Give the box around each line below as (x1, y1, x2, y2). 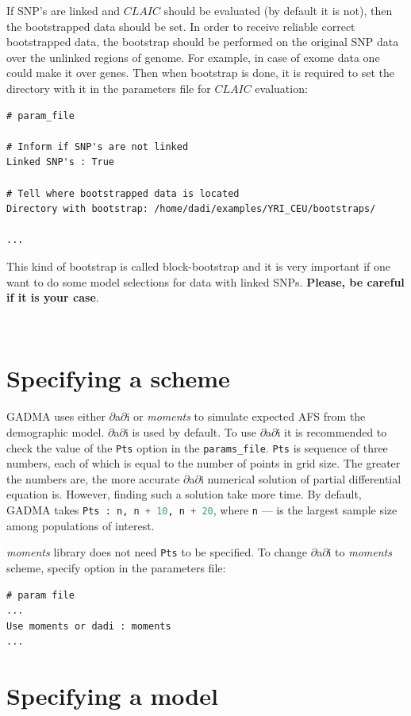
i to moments (328, 544, 392, 560)
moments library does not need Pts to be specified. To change (6, 544, 308, 560)
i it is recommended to (277, 424, 387, 440)
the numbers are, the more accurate (6, 470, 180, 487)
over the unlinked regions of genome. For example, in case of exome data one (6, 48, 380, 65)
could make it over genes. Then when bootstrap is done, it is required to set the (6, 64, 394, 81)
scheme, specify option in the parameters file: (6, 559, 226, 575)
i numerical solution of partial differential (200, 470, 401, 487)
